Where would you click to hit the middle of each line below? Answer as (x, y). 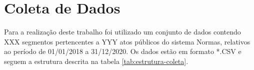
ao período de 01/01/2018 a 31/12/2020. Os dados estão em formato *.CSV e (123, 51)
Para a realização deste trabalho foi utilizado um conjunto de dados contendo (122, 32)
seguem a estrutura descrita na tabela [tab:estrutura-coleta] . (96, 61)
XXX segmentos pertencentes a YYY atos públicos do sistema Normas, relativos (127, 41)
